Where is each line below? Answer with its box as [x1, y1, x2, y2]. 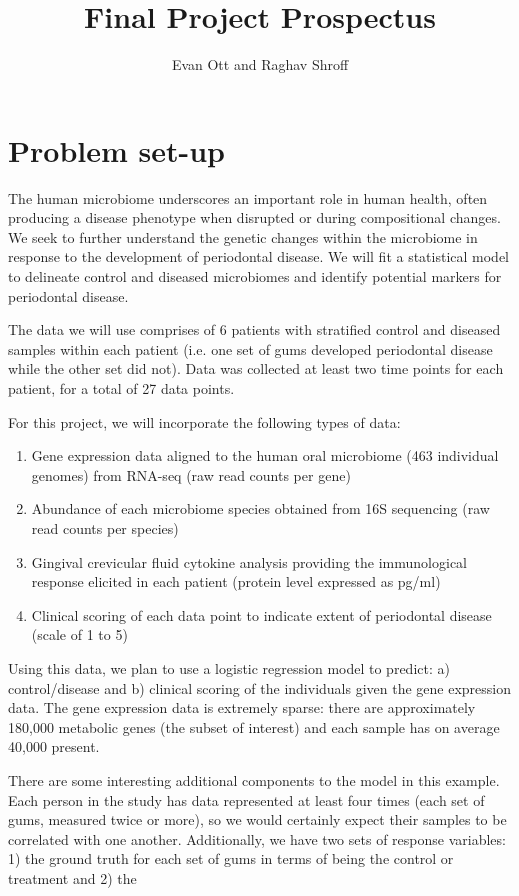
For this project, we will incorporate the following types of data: [8, 411, 401, 432]
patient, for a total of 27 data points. [8, 378, 235, 398]
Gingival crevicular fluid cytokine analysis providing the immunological [31, 551, 467, 572]
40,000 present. [8, 736, 100, 757]
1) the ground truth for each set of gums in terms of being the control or [8, 848, 454, 869]
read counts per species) [31, 517, 179, 538]
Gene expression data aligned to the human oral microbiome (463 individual [31, 445, 499, 466]
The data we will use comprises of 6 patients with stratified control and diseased [8, 319, 501, 340]
